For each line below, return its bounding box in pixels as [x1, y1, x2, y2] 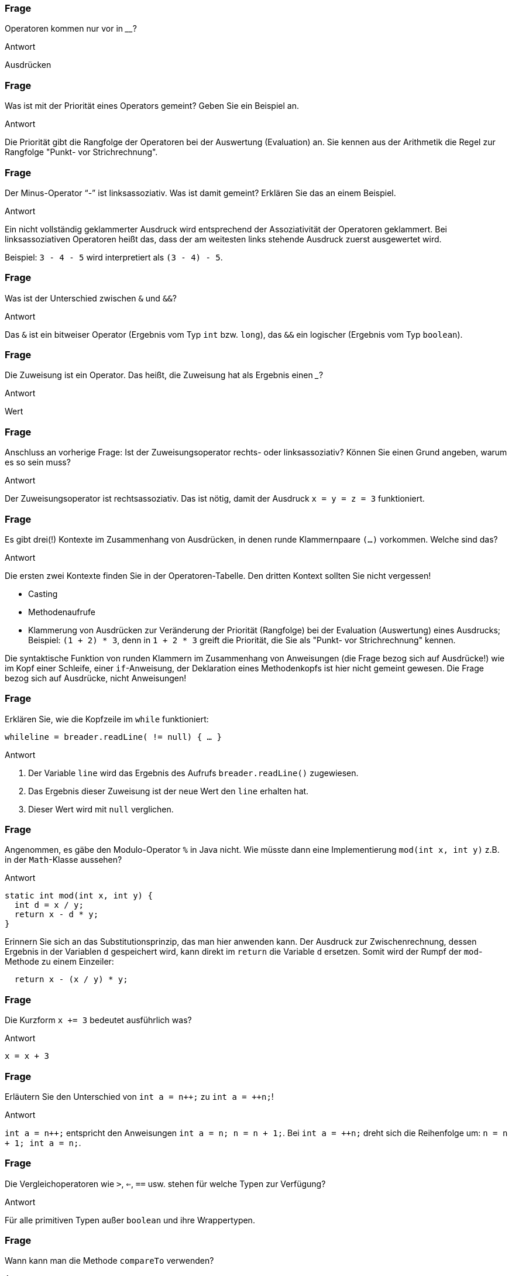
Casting [28, 588, 58, 599]
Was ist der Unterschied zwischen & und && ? [5, 293, 177, 303]
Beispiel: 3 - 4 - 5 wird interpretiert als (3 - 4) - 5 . [5, 252, 223, 262]
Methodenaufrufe [28, 606, 95, 617]
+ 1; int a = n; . [5, 1137, 81, 1148]
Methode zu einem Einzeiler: [5, 956, 114, 967]
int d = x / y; [14, 900, 84, 910]
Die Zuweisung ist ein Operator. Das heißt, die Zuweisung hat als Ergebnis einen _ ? [5, 370, 324, 380]
